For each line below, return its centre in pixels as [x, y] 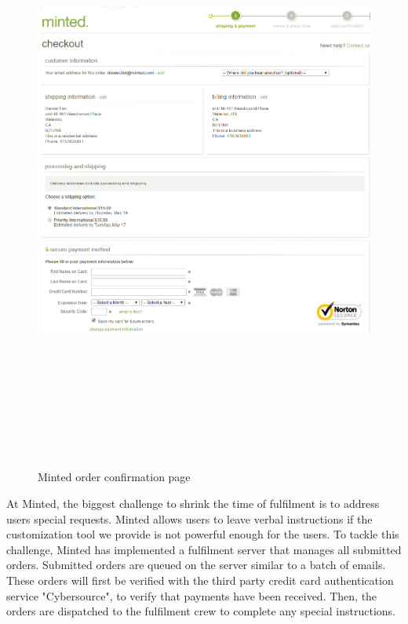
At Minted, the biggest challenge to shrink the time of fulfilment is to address [193, 504]
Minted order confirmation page [114, 477]
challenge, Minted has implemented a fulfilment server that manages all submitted [204, 549]
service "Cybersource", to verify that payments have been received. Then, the [192, 595]
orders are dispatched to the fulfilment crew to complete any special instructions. [201, 611]
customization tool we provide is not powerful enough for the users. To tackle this [203, 534]
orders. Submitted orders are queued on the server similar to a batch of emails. [196, 565]
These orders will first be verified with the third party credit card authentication [200, 580]
